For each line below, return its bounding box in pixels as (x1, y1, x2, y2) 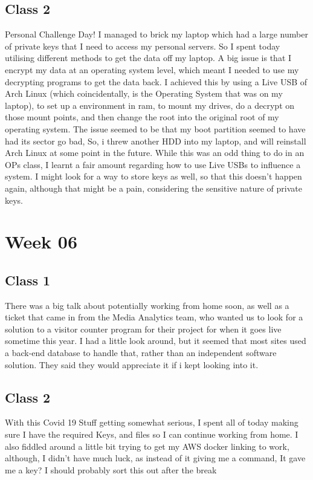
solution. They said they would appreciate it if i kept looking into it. (5, 358, 259, 371)
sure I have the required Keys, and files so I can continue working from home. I (5, 428, 298, 441)
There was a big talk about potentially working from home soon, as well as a (5, 299, 289, 311)
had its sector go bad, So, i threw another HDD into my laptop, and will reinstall (5, 134, 306, 147)
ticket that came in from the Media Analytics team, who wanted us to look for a (5, 311, 303, 323)
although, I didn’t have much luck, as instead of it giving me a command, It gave (5, 452, 306, 464)
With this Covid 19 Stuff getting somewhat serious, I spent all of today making (5, 416, 298, 429)
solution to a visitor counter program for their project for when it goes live (5, 322, 282, 335)
